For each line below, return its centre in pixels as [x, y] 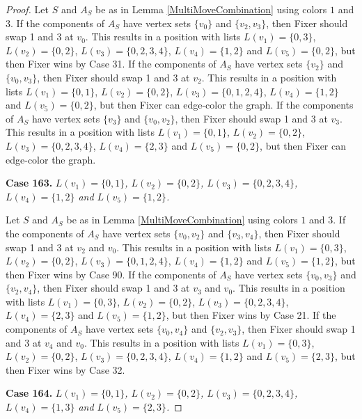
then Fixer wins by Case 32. [65, 369]
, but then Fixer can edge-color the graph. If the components [223, 105]
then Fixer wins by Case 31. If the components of [111, 64]
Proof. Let [27, 9]
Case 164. [29, 393]
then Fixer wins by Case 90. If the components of [111, 274]
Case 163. [29, 183]
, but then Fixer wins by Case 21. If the [251, 315]
